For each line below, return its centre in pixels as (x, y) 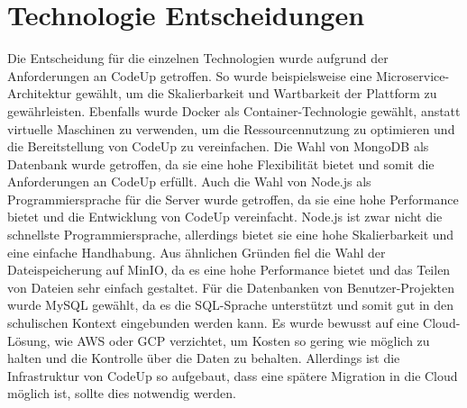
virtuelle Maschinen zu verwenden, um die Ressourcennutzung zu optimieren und (231, 128)
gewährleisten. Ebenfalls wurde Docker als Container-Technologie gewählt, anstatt (234, 110)
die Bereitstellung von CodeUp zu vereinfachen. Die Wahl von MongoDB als (218, 146)
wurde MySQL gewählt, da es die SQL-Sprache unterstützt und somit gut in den (231, 305)
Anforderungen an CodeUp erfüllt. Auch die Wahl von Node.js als (189, 181)
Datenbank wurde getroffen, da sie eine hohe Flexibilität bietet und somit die (221, 163)
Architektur (40, 93)
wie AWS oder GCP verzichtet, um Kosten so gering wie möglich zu (242, 340)
